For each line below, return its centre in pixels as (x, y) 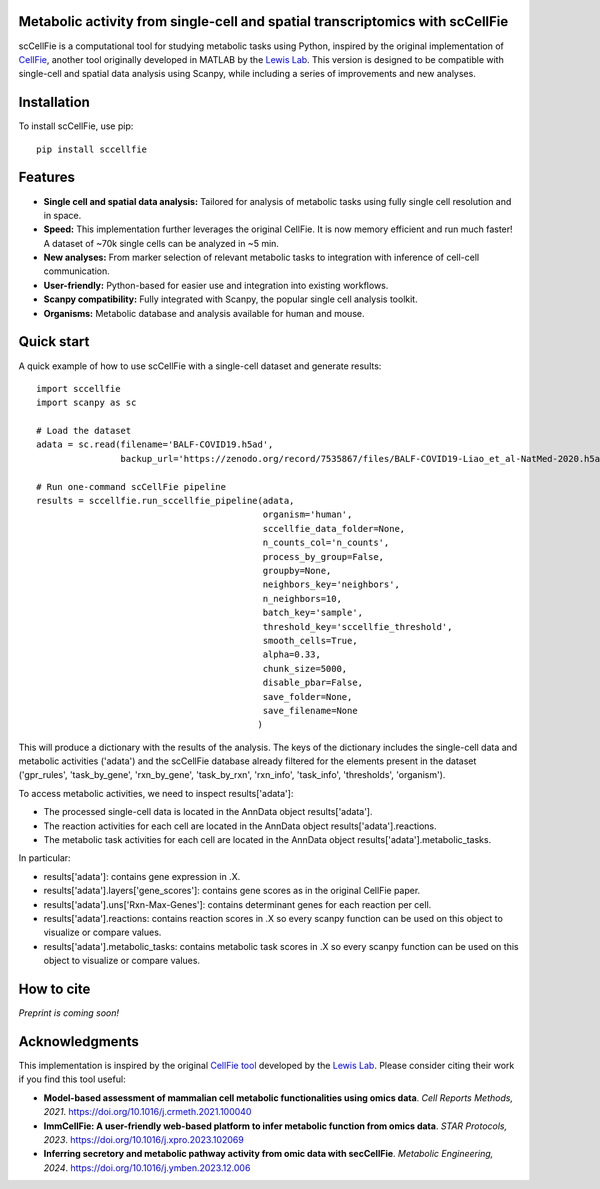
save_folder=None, (307, 696)
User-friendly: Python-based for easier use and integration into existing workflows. (216, 285)
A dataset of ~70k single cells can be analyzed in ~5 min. (161, 243)
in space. (62, 215)
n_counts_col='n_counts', (326, 543)
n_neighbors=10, (302, 598)
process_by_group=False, (323, 556)
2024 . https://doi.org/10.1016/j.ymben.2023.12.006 (147, 1167)
